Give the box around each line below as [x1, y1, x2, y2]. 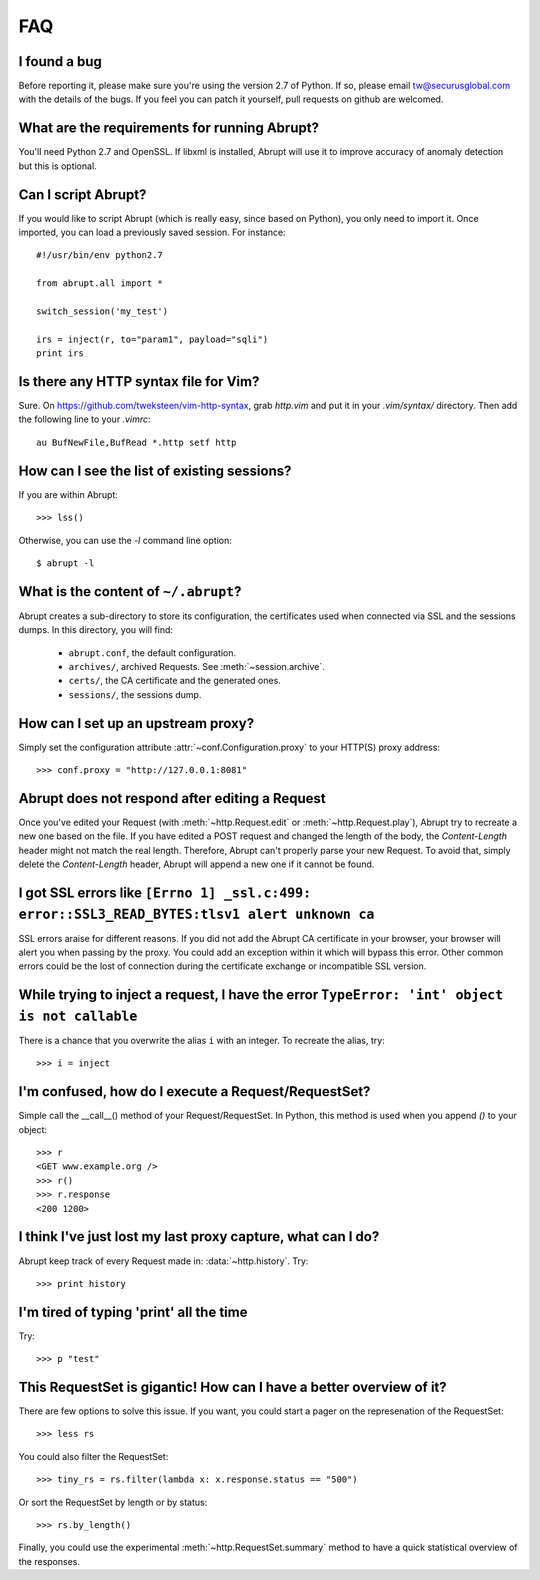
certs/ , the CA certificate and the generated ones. [68, 675, 282, 687]
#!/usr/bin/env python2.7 [36, 250, 164, 261]
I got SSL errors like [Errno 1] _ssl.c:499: [18, 884, 312, 901]
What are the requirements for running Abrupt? [18, 120, 320, 137]
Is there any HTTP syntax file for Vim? [18, 373, 260, 390]
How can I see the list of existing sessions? [18, 462, 292, 479]
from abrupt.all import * [36, 278, 164, 289]
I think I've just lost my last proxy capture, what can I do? [18, 1228, 380, 1245]
